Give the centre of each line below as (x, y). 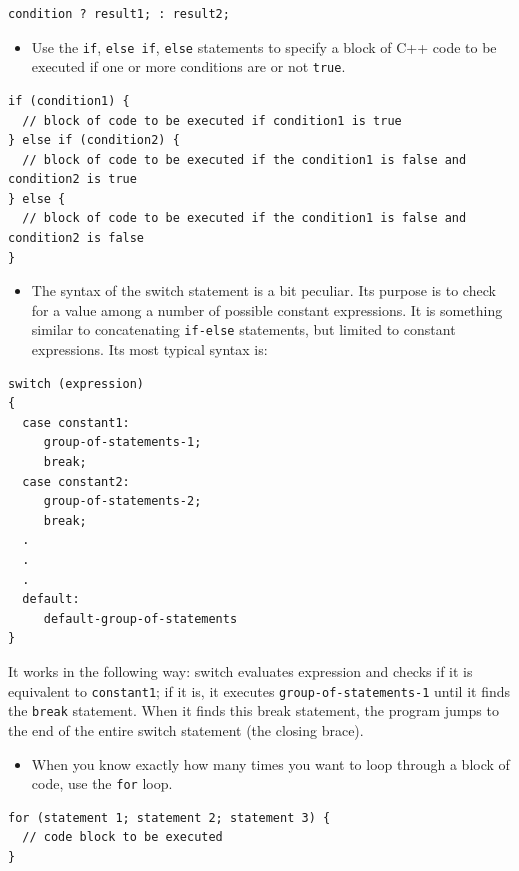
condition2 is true (72, 179)
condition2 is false (76, 238)
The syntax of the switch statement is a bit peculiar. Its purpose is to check (263, 290)
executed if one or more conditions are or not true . (188, 66)
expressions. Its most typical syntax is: (149, 349)
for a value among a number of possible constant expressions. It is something (267, 309)
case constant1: (76, 422)
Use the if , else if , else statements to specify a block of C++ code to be (264, 46)
